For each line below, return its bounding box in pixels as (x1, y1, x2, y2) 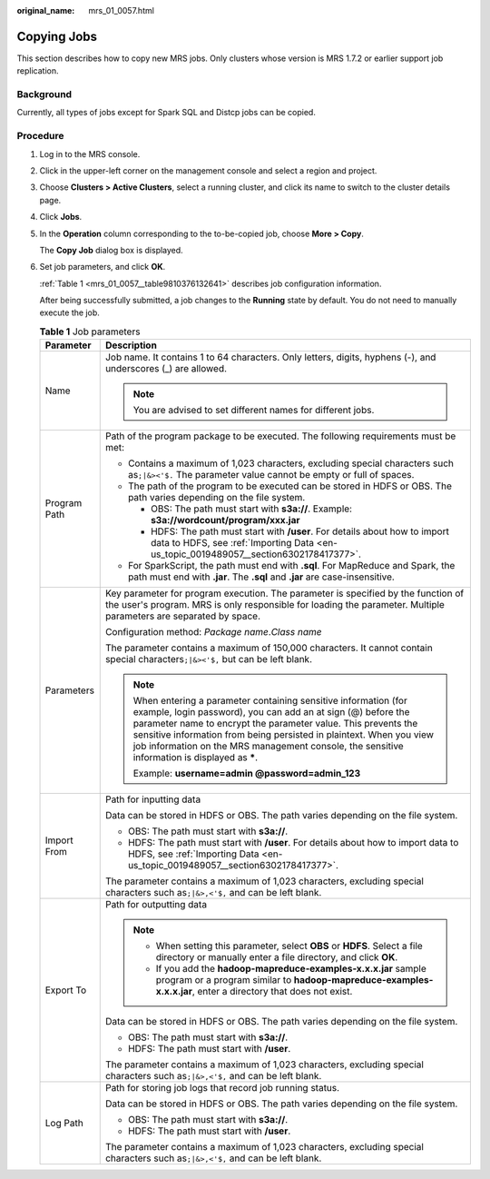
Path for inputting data (104, 793, 201, 806)
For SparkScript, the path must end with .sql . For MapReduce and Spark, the (127, 560, 456, 572)
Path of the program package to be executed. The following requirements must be (104, 430, 456, 442)
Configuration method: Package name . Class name (104, 626, 322, 639)
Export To (44, 984, 87, 996)
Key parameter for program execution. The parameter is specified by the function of (104, 587, 465, 599)
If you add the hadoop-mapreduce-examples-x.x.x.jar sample (155, 963, 426, 976)
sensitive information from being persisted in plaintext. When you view (132, 728, 435, 741)
